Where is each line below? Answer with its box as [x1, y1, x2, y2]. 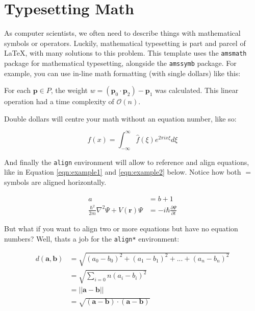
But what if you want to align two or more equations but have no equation [4, 223, 238, 233]
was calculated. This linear [155, 85, 239, 95]
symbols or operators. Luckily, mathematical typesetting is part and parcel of [4, 37, 246, 48]
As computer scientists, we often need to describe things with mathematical [4, 28, 241, 38]
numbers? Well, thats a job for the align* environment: [4, 233, 180, 244]
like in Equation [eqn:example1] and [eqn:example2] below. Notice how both [4, 166, 241, 177]
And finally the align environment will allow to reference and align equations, [4, 156, 249, 167]
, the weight [50, 85, 88, 95]
